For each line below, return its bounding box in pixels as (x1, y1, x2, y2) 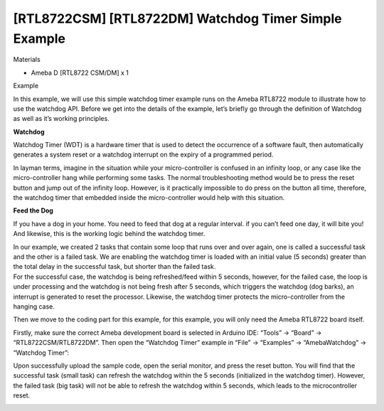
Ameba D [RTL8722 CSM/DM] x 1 (31, 68, 129, 77)
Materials (13, 55, 41, 64)
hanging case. (13, 302, 55, 311)
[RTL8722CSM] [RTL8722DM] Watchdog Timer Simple (13, 11, 342, 26)
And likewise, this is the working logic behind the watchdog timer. (13, 230, 206, 238)
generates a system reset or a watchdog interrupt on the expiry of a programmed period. (13, 150, 274, 159)
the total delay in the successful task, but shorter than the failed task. (13, 262, 216, 271)
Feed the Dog (13, 206, 53, 215)
